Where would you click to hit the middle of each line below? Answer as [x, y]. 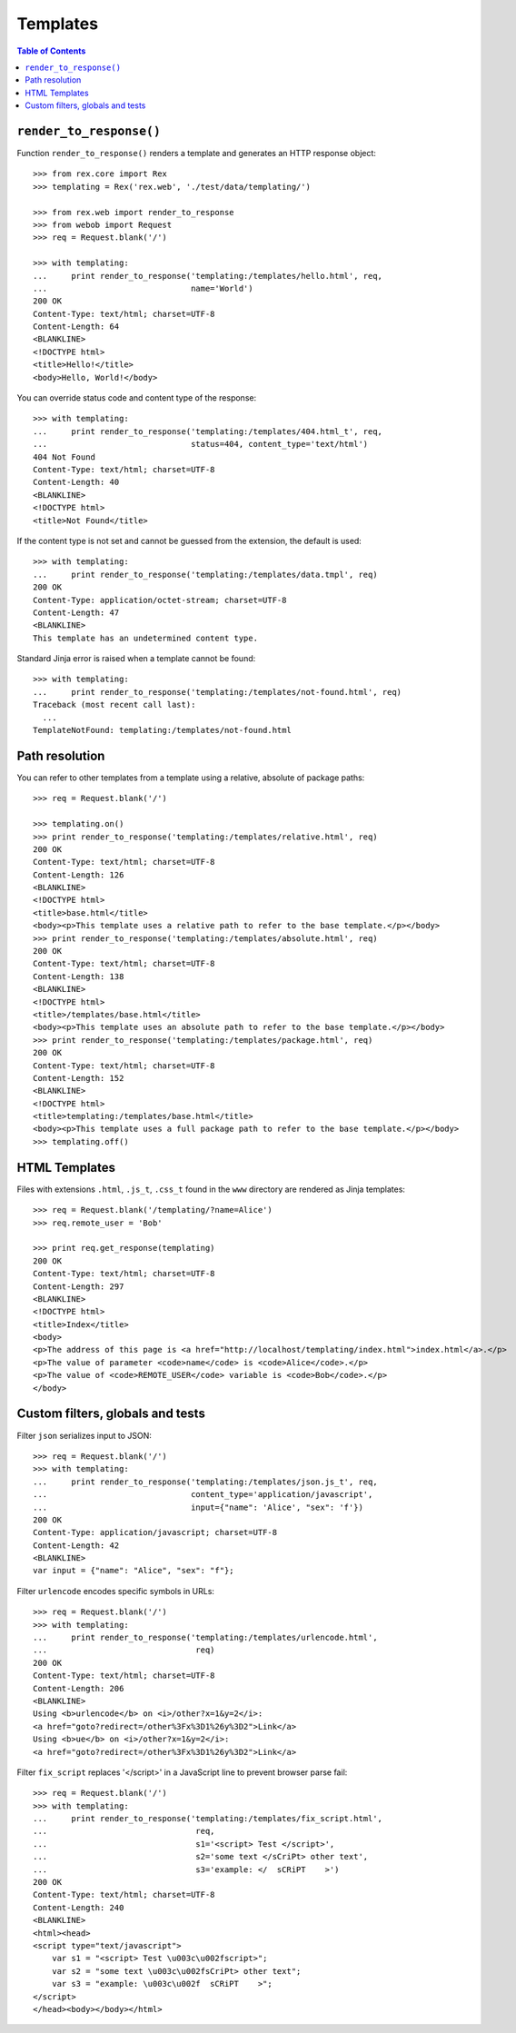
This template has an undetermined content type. [146, 638]
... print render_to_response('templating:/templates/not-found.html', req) [218, 692]
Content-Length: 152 [79, 1078]
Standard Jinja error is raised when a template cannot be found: [136, 659]
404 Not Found [64, 457]
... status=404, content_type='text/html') [201, 444]
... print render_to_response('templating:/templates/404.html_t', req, [208, 431]
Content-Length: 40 [76, 482]
